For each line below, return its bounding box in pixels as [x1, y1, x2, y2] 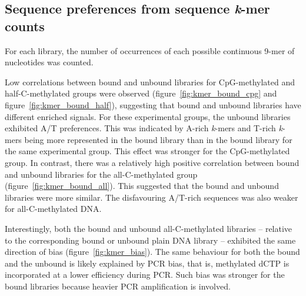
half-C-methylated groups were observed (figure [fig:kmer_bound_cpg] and [5, 87, 277, 99]
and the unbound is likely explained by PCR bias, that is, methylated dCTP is [5, 257, 290, 269]
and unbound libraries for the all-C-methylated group [5, 168, 198, 180]
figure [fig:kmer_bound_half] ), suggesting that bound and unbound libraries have [5, 98, 301, 111]
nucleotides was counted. [5, 56, 94, 68]
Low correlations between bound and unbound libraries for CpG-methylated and [5, 75, 295, 88]
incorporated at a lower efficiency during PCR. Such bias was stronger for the [5, 268, 285, 281]
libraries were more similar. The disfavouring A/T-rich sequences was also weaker [5, 191, 298, 203]
